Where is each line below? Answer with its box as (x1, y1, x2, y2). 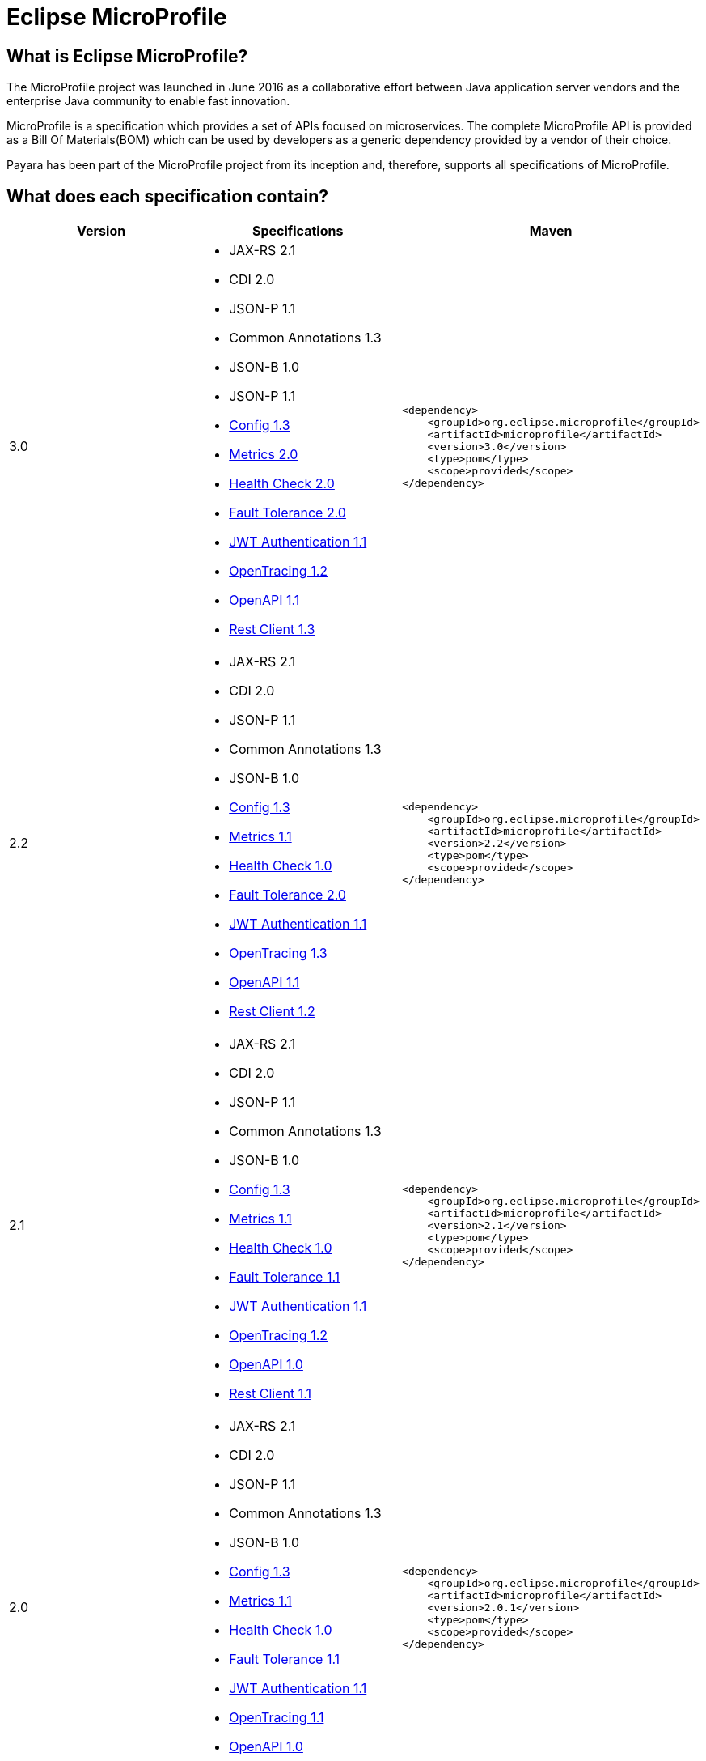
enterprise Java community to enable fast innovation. (6, 94, 290, 108)
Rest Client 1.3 (229, 621, 315, 638)
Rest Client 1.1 (229, 1385, 311, 1402)
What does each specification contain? (6, 185, 329, 206)
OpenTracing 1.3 (229, 945, 328, 962)
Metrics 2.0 (229, 446, 298, 463)
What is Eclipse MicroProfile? (6, 45, 248, 66)
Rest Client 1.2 (229, 1003, 315, 1020)
